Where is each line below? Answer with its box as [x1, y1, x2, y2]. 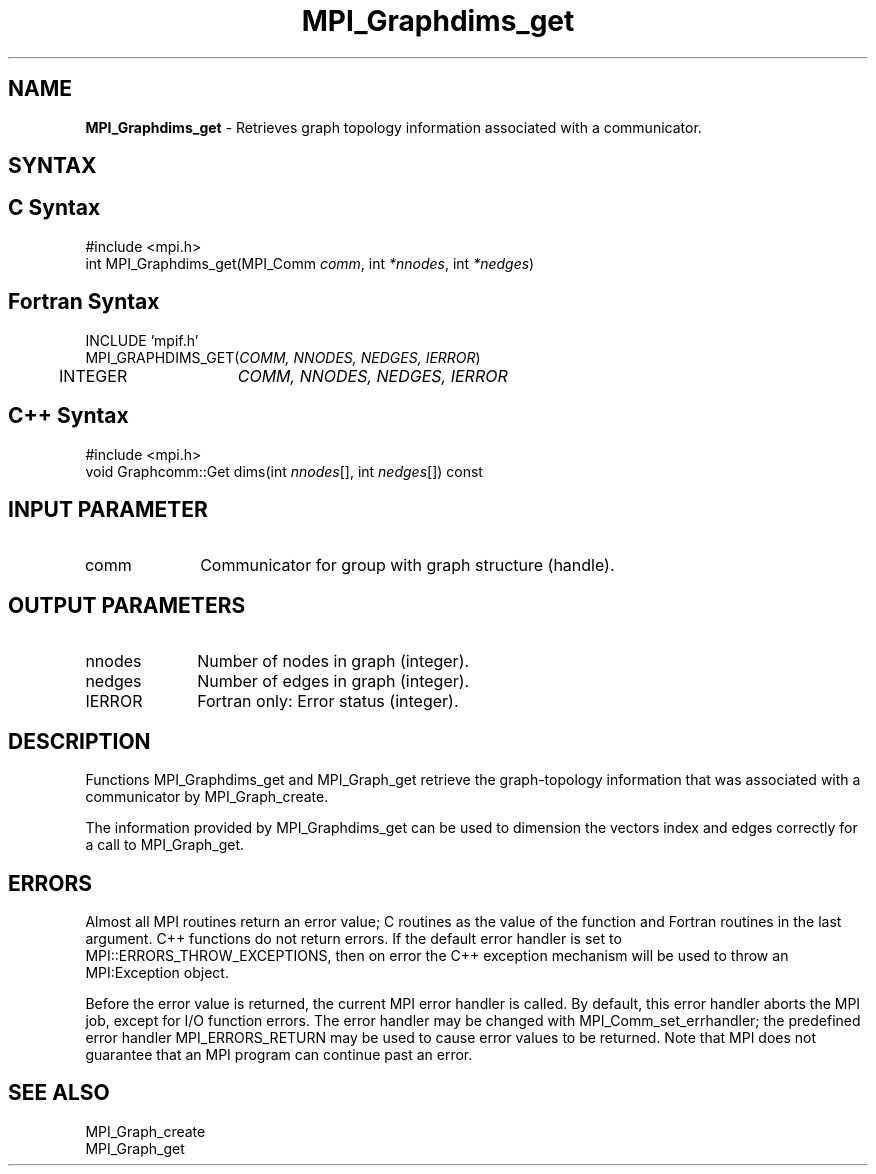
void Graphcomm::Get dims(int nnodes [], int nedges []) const [85, 462, 483, 480]
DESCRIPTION [8, 728, 151, 754]
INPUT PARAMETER [8, 496, 208, 522]
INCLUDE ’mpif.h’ [85, 331, 199, 349]
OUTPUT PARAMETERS [8, 592, 246, 618]
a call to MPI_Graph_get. [85, 836, 245, 854]
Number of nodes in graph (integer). [197, 651, 470, 672]
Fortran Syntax [8, 289, 160, 315]
